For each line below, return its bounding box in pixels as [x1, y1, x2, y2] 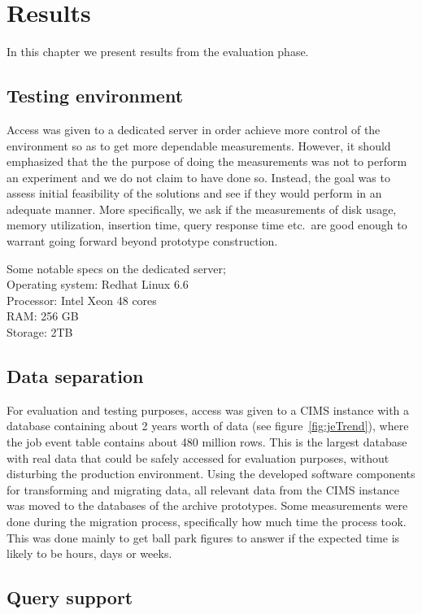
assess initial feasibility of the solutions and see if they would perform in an [7, 185, 382, 202]
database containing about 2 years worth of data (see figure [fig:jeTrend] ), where [7, 417, 409, 434]
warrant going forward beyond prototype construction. [7, 233, 278, 250]
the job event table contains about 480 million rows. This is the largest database [7, 433, 407, 451]
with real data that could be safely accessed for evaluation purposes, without [7, 449, 389, 466]
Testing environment [7, 83, 184, 108]
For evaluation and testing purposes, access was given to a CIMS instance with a [7, 401, 410, 418]
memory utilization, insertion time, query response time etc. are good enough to [7, 216, 407, 233]
